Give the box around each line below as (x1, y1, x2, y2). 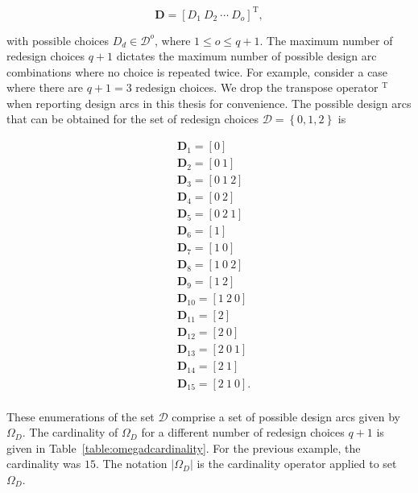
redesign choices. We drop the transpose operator (135, 79, 379, 96)
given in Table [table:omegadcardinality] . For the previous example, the (6, 439, 361, 456)
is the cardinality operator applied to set (197, 455, 397, 472)
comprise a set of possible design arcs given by (172, 408, 400, 425)
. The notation (95, 455, 168, 472)
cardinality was (6, 455, 81, 472)
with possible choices (6, 31, 109, 48)
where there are (6, 79, 83, 96)
